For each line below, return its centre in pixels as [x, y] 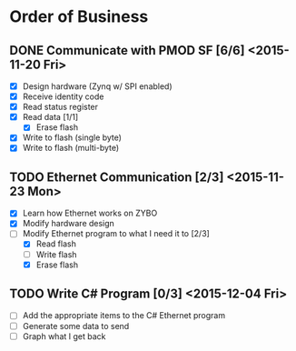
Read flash [56, 244]
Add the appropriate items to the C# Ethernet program [123, 316]
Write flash [56, 254]
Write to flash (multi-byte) [71, 148]
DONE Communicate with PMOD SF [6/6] [127, 50]
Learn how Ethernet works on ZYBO [90, 213]
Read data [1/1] [50, 117]
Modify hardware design [69, 224]
